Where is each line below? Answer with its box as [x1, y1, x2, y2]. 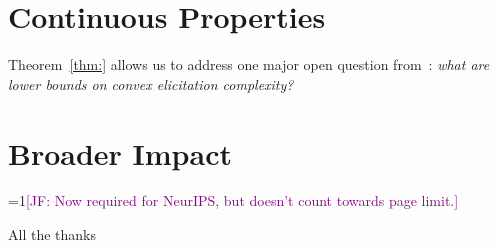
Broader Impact [8, 132, 232, 173]
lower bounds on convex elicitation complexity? [8, 73, 294, 94]
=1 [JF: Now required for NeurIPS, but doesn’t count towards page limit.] [8, 190, 459, 211]
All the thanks [8, 224, 96, 245]
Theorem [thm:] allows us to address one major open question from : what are [8, 54, 490, 75]
